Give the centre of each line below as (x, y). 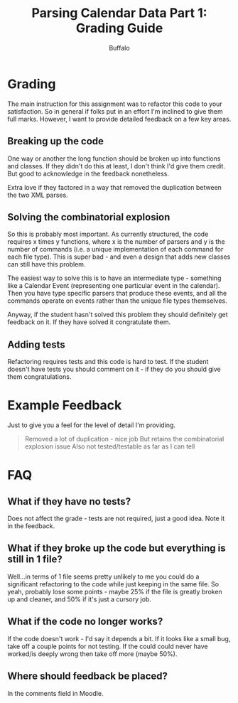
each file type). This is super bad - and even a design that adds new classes (119, 257)
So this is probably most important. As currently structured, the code (108, 234)
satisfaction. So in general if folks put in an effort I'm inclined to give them (115, 111)
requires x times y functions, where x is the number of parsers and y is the (116, 242)
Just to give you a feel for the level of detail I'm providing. (92, 425)
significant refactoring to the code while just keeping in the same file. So (113, 584)
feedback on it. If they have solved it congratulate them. (89, 322)
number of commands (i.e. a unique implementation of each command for (115, 249)
